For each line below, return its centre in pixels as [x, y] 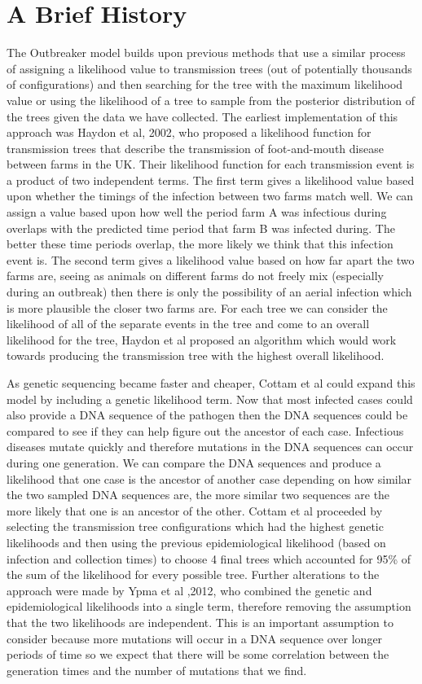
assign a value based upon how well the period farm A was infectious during [197, 212]
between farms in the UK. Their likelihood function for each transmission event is [211, 164]
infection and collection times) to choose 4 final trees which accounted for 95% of [209, 558]
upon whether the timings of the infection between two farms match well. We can [210, 196]
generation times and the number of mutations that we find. [157, 670]
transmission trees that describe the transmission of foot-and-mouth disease [195, 148]
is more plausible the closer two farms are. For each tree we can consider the [197, 307]
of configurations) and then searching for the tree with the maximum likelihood [205, 84]
